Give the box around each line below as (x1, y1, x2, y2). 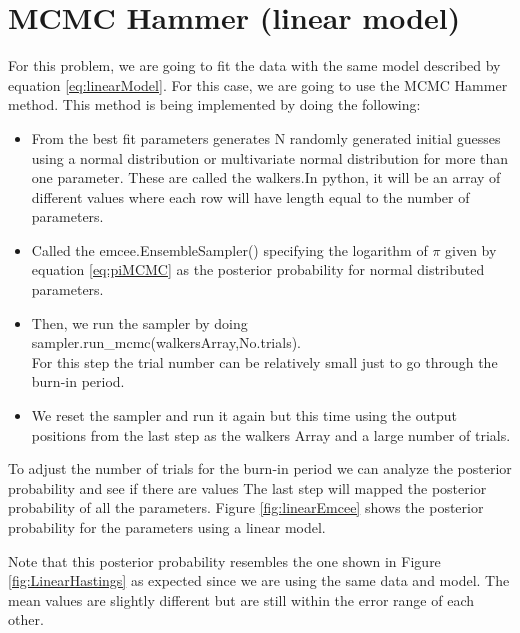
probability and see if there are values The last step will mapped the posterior (8, 477, 487, 498)
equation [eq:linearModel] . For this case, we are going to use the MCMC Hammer (8, 74, 508, 95)
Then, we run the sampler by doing (31, 312, 248, 333)
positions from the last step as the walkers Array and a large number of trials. (31, 424, 511, 445)
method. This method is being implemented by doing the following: (8, 94, 421, 115)
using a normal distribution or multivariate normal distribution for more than (31, 147, 509, 168)
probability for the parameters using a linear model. (8, 517, 326, 537)
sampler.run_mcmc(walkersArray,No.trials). (31, 332, 302, 353)
